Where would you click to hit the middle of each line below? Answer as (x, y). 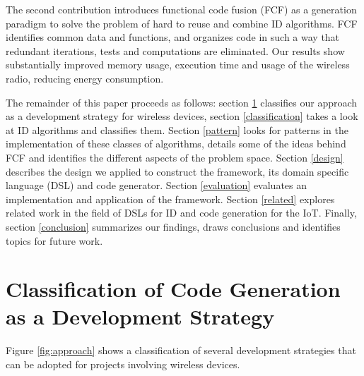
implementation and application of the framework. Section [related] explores (170, 199)
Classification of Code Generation (173, 289)
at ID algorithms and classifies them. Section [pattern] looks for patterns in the (177, 129)
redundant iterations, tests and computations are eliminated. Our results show (175, 50)
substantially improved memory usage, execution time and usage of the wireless (178, 65)
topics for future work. (54, 240)
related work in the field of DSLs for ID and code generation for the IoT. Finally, (181, 213)
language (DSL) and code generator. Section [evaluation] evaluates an (157, 185)
